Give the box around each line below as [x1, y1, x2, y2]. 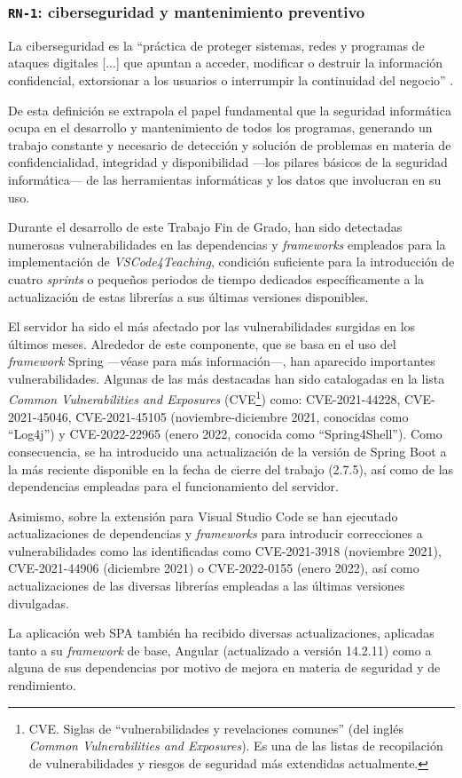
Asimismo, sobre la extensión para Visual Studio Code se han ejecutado [8, 506, 398, 525]
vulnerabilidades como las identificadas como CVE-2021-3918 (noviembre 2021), [8, 541, 442, 560]
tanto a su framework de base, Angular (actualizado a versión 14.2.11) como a [8, 640, 432, 659]
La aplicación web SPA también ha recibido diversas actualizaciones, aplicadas [8, 623, 435, 642]
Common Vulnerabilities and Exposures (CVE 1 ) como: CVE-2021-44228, [8, 387, 401, 409]
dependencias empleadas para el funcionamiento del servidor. [8, 477, 339, 496]
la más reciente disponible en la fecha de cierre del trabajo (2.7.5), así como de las [8, 459, 454, 478]
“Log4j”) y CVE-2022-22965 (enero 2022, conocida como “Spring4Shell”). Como [8, 425, 442, 443]
